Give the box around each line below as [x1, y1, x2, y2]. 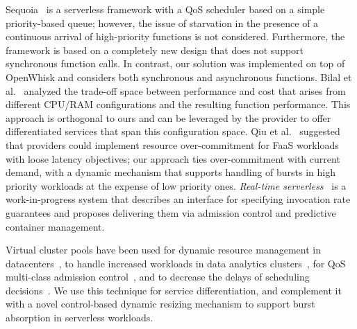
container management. [6, 219, 105, 233]
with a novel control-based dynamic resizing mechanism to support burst [6, 296, 315, 311]
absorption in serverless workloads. [6, 310, 153, 325]
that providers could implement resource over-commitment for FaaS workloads [6, 137, 339, 152]
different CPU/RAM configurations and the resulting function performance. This [6, 97, 351, 112]
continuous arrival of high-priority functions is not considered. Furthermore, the [6, 29, 345, 44]
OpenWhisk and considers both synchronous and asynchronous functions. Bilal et [6, 69, 352, 84]
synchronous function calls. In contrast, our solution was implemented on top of [6, 56, 345, 71]
